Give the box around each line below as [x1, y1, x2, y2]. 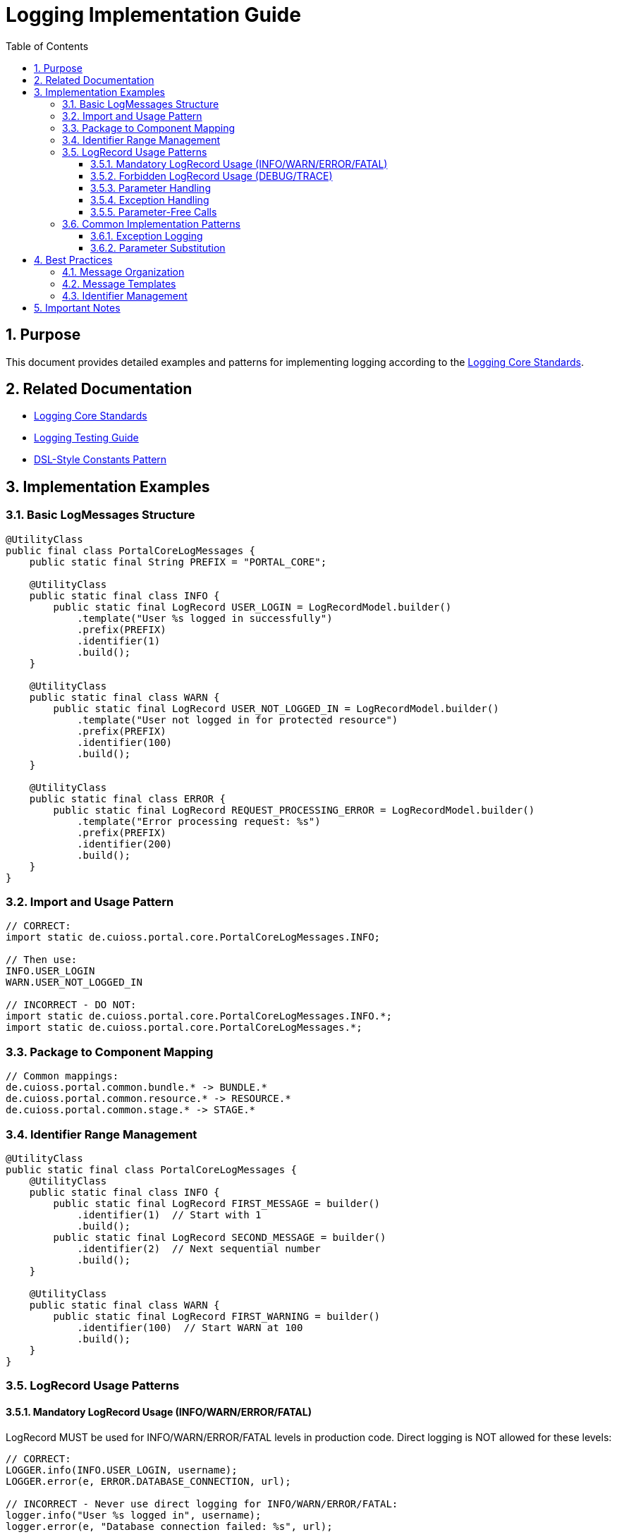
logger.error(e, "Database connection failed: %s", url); [6, 1520, 333, 1532]
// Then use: [6, 954, 78, 966]
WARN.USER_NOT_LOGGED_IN [6, 976, 142, 988]
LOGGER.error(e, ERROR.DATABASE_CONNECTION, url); [6, 1475, 291, 1487]
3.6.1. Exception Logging [90, 229, 203, 242]
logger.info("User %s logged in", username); [6, 1509, 262, 1521]
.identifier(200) [77, 838, 173, 850]
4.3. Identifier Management [62, 289, 188, 302]
